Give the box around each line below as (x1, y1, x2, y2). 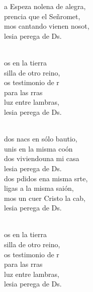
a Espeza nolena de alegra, (4, 1, 86, 11)
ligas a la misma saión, (4, 183, 74, 193)
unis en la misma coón (4, 143, 73, 154)
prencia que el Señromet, (4, 11, 80, 21)
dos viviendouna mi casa (4, 153, 79, 164)
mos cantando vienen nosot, (4, 21, 89, 31)
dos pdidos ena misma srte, (4, 173, 88, 183)
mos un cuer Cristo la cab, (4, 192, 85, 203)
